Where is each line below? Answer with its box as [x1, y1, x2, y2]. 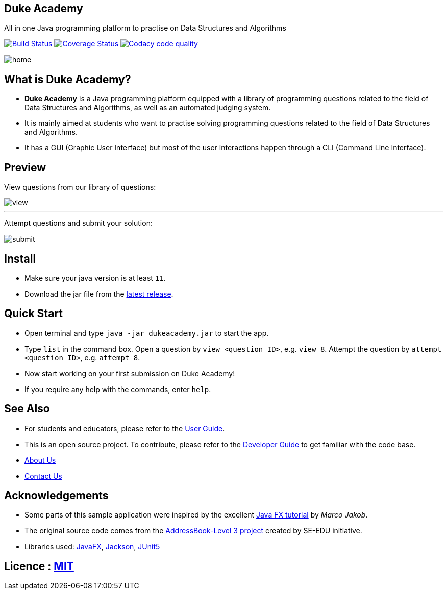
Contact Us [24, 471, 62, 480]
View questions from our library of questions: [4, 183, 156, 192]
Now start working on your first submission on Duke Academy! [24, 369, 235, 378]
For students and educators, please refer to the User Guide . [24, 424, 225, 433]
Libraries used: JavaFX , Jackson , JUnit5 [24, 542, 160, 551]
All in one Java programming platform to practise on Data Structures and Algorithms [4, 23, 286, 33]
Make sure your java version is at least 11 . [24, 273, 166, 282]
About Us [24, 455, 56, 464]
